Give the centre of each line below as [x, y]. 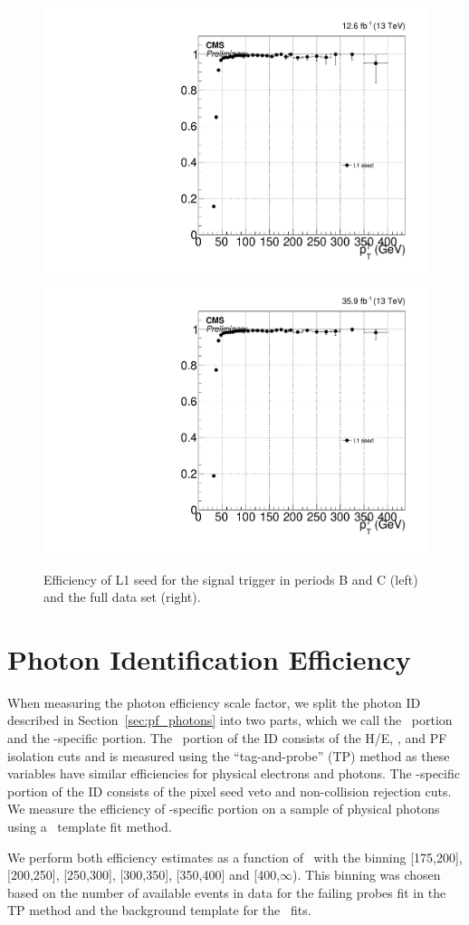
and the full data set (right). [122, 597]
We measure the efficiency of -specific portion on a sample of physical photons [224, 809]
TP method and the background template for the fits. [159, 910]
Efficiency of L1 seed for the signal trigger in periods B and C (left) [231, 579]
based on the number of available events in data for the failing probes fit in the [227, 892]
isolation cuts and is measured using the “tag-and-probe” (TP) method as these [229, 755]
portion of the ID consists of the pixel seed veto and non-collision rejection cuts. [230, 791]
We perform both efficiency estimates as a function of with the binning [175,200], [235, 857]
